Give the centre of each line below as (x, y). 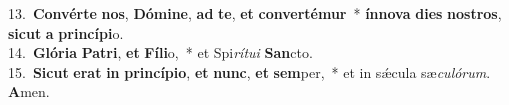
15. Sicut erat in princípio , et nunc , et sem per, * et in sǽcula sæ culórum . (249, 71)
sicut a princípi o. (66, 32)
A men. (29, 91)
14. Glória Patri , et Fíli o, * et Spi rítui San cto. (160, 52)
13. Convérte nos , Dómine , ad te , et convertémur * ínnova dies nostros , (255, 13)
